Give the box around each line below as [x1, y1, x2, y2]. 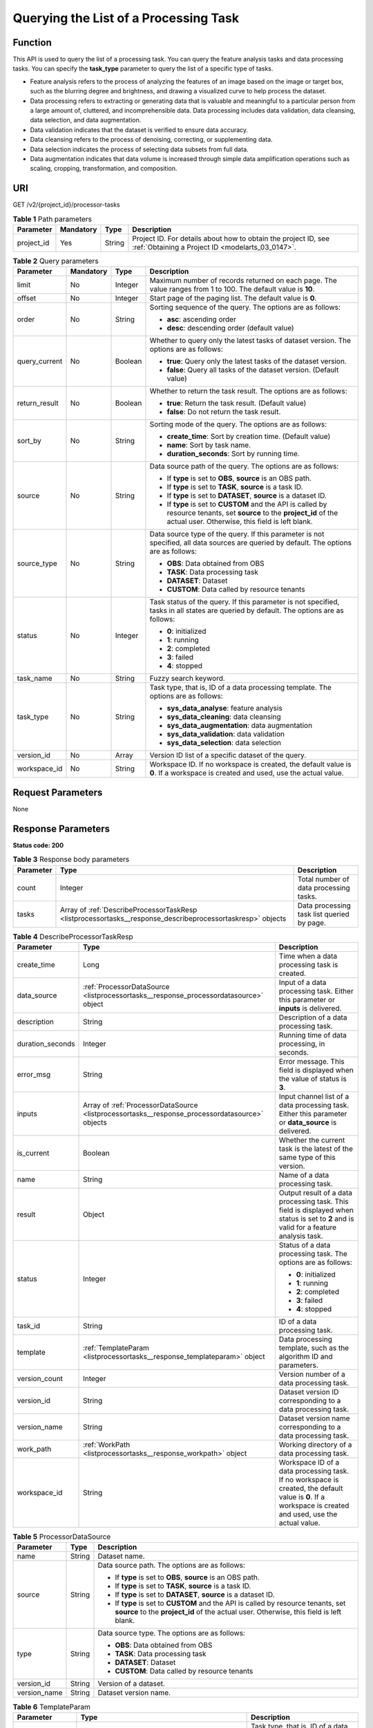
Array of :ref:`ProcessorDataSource [83, 1100, 198, 1109]
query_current [17, 357, 63, 366]
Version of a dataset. [97, 1679, 166, 1689]
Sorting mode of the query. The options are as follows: [149, 420, 327, 429]
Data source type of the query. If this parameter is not [149, 529, 325, 539]
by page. [297, 918, 327, 928]
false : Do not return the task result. [166, 407, 281, 417]
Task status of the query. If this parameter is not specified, [149, 597, 340, 607]
